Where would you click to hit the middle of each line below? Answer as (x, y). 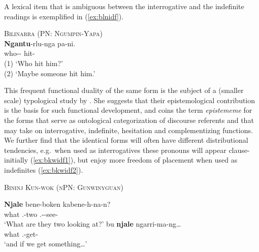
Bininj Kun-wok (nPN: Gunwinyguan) (64, 187)
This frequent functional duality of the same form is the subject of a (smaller (124, 90)
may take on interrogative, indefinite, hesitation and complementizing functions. (128, 130)
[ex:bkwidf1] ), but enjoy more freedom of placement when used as (135, 160)
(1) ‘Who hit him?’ (34, 63)
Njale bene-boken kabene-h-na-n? (57, 204)
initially (16, 160)
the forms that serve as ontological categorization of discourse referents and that (129, 120)
